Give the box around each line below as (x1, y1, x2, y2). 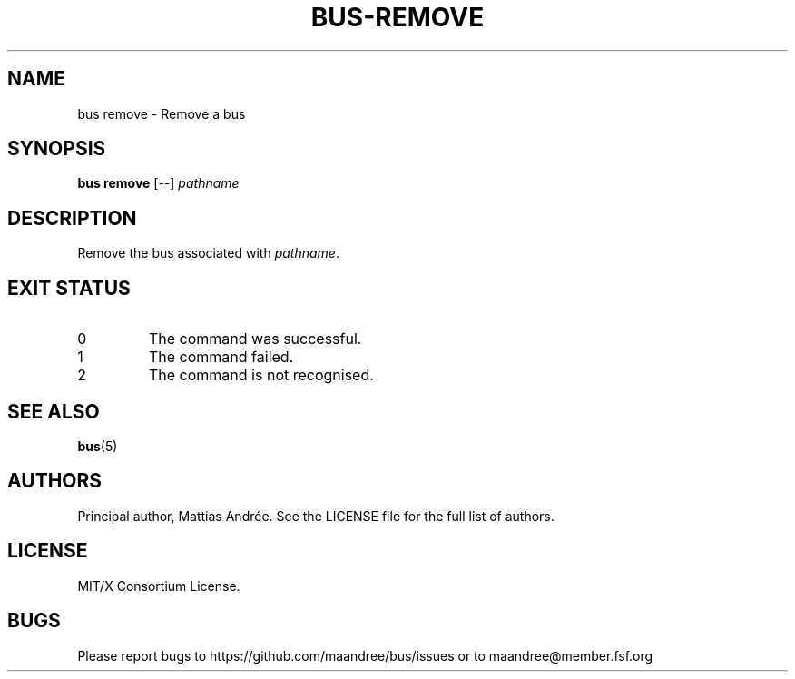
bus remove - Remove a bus (77, 105, 246, 122)
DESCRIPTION (7, 206, 137, 230)
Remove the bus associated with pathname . (77, 245, 339, 261)
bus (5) (77, 438, 118, 454)
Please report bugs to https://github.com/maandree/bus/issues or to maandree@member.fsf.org (77, 647, 653, 664)
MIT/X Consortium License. (77, 577, 240, 594)
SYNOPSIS (7, 137, 106, 161)
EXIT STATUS (7, 276, 131, 300)
